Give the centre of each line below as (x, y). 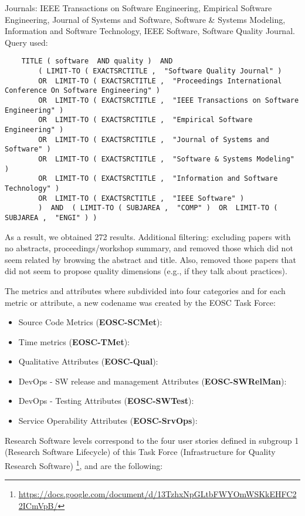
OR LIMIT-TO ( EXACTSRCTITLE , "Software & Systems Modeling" (166, 159)
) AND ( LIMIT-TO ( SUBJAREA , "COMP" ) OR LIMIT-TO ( (158, 208)
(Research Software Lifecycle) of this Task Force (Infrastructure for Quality (140, 452)
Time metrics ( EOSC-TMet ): (74, 341)
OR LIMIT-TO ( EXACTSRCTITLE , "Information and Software (158, 179)
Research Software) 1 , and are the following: (84, 464)
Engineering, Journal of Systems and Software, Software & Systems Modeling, (145, 19)
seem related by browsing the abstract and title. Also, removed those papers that (150, 259)
